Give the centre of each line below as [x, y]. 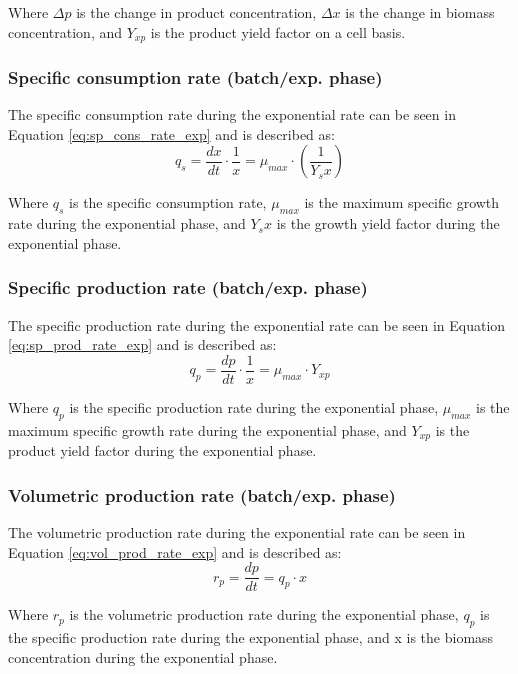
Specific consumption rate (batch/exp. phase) [195, 76]
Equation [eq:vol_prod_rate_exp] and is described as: [175, 551]
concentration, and [65, 31]
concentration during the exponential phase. [143, 656]
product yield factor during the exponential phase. [162, 450]
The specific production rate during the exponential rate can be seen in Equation [257, 324]
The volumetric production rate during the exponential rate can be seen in [237, 531]
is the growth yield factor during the [388, 223]
